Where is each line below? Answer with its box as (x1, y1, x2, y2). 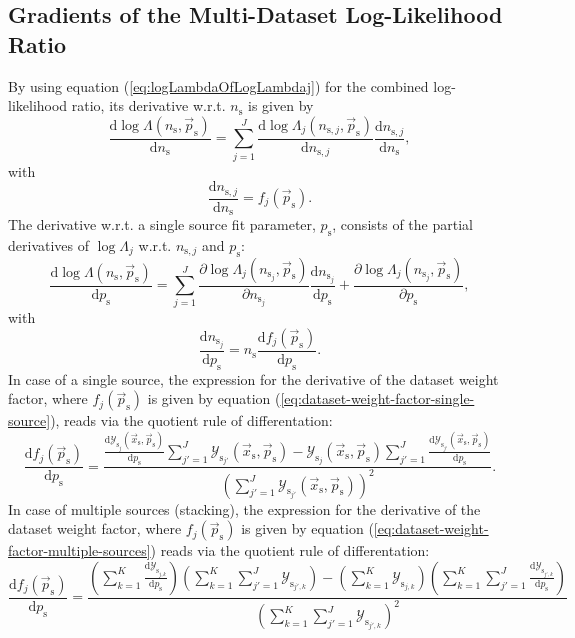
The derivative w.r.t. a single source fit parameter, (8, 214, 316, 235)
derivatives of (8, 234, 90, 255)
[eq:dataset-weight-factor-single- (280, 388, 475, 409)
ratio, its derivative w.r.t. (71, 95, 226, 116)
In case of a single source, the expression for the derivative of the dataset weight (8, 368, 499, 389)
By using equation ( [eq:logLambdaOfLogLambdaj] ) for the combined (8, 75, 429, 96)
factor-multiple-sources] (8, 540, 151, 561)
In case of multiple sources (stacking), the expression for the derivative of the (8, 498, 481, 519)
